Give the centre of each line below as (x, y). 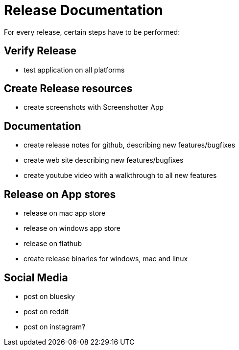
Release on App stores (60, 194)
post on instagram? (55, 326)
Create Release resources (68, 89)
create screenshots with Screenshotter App (94, 107)
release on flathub (53, 244)
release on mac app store (65, 213)
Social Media (36, 277)
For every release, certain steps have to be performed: (92, 32)
